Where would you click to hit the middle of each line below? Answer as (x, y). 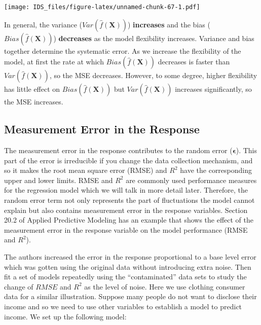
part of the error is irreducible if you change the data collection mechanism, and (128, 160)
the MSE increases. (34, 102)
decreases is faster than (194, 62)
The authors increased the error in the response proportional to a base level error (130, 256)
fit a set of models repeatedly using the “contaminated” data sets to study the (125, 277)
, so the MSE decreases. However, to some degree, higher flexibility (153, 75)
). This (247, 150)
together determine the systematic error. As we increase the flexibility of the (123, 50)
